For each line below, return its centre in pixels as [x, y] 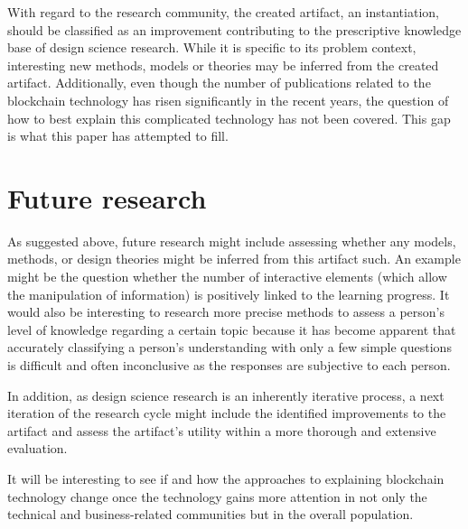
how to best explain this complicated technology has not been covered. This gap [229, 118]
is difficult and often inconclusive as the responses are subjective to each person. [229, 365]
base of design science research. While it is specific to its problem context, [212, 47]
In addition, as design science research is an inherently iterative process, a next [226, 395]
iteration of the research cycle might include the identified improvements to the [227, 413]
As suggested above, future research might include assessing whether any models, [232, 241]
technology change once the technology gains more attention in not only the [217, 496]
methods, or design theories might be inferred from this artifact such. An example [234, 259]
